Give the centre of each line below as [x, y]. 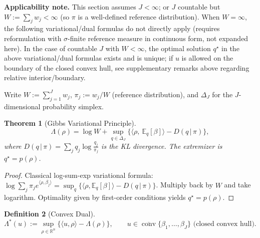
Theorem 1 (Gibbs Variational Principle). [70, 123]
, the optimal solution [178, 48]
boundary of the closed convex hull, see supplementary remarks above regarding [127, 67]
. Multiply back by [185, 185]
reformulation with [33, 38]
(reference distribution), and [155, 94]
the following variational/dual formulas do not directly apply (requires [112, 28]
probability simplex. [73, 106]
